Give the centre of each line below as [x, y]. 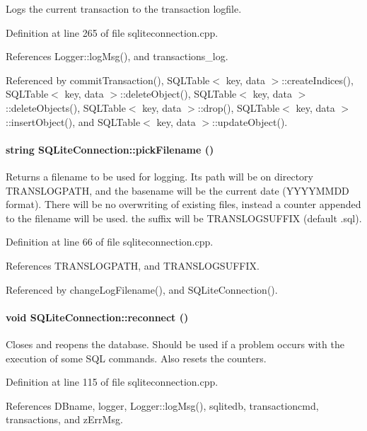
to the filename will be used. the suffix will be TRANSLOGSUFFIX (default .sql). [184, 218]
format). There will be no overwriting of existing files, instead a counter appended [183, 204]
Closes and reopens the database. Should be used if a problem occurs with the [175, 344]
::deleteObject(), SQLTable [178, 94]
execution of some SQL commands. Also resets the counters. [136, 358]
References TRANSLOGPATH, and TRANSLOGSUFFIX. [133, 265]
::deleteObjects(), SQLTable [66, 107]
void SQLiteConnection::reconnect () [97, 317]
